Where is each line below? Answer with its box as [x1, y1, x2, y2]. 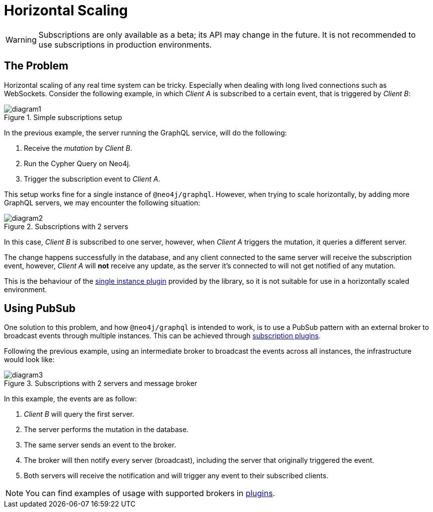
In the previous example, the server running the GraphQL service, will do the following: [4, 128, 287, 137]
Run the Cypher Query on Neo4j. [24, 159, 131, 168]
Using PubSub [4, 302, 76, 315]
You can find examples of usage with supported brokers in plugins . [25, 488, 275, 499]
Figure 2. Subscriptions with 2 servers [4, 222, 128, 231]
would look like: [4, 355, 55, 364]
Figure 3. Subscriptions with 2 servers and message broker [4, 379, 197, 388]
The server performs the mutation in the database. [24, 425, 189, 434]
